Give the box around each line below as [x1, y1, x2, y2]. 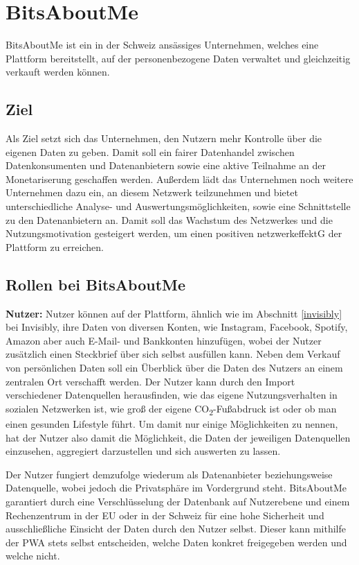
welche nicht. [6, 548, 60, 563]
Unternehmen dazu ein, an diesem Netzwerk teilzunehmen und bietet [6, 185, 298, 200]
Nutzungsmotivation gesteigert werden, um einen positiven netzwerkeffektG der [6, 226, 342, 241]
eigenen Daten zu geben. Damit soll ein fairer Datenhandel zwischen [6, 144, 295, 159]
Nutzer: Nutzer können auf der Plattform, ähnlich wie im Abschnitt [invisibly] [6, 306, 342, 320]
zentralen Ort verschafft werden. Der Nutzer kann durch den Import [6, 374, 295, 388]
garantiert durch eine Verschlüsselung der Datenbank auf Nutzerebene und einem [6, 494, 350, 508]
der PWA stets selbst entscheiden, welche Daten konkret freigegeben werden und [6, 534, 347, 549]
